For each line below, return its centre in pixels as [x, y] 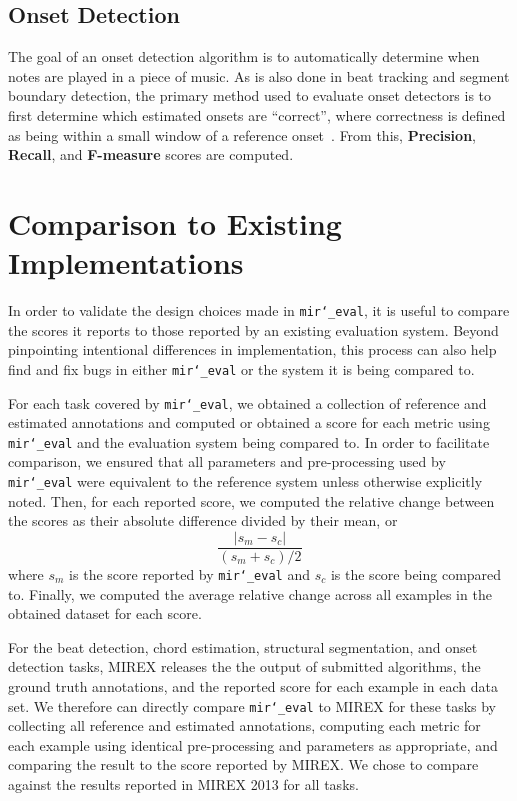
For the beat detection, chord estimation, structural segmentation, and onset [243, 646]
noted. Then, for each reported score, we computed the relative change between [251, 500]
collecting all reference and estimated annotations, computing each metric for [244, 725]
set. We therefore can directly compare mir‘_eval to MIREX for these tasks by [252, 705]
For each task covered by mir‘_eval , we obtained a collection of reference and [247, 402]
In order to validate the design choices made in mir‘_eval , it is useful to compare [259, 310]
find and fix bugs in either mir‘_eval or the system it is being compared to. [241, 368]
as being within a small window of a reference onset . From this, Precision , [242, 134]
